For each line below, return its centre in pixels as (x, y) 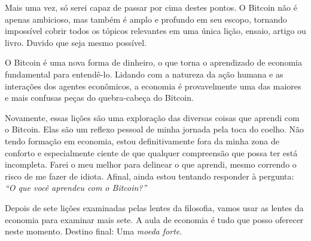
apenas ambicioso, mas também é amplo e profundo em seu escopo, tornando (146, 19)
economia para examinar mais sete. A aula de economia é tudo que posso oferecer (154, 219)
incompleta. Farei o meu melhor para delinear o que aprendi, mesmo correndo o (151, 164)
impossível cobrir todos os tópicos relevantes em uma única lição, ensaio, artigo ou (155, 31)
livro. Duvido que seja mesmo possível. (76, 42)
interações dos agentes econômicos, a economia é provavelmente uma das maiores (153, 86)
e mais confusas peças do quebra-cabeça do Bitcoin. (99, 98)
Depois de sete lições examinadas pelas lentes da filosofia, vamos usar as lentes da (154, 207)
